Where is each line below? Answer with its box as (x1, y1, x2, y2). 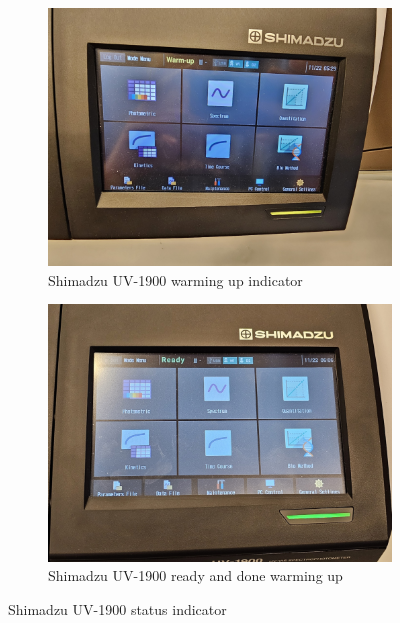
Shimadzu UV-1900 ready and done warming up (48, 565, 343, 586)
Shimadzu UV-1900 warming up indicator (48, 269, 303, 290)
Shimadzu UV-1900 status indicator (8, 599, 227, 620)
